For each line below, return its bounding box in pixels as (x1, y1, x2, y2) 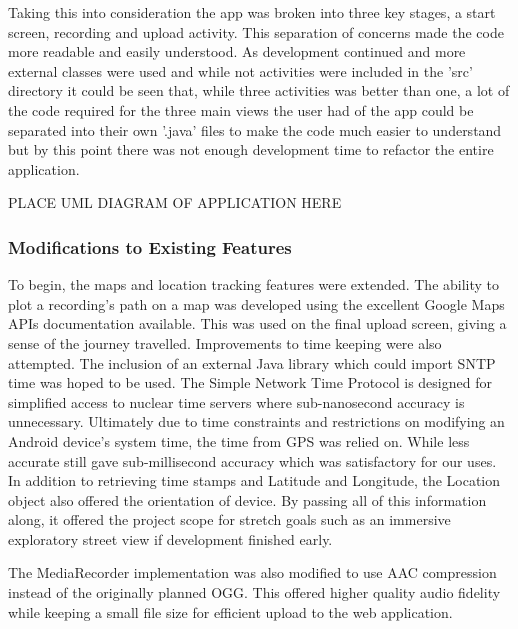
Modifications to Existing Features (8, 234, 292, 259)
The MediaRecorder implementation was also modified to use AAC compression (8, 562, 497, 583)
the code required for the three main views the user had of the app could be (8, 99, 474, 120)
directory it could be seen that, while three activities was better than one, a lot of (8, 80, 510, 101)
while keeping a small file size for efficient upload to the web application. (8, 601, 453, 622)
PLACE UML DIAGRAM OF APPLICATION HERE (8, 192, 342, 213)
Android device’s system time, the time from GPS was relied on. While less (8, 430, 470, 451)
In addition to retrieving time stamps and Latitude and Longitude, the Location (8, 470, 501, 491)
